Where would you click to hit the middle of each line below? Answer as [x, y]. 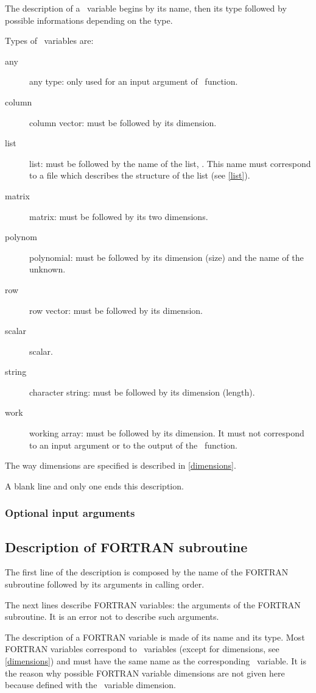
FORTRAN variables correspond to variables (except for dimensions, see [142, 649]
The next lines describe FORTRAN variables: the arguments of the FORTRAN [153, 604]
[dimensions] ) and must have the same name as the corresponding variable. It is [156, 661]
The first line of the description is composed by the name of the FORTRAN [147, 572]
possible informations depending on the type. [89, 20]
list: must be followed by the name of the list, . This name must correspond [170, 163]
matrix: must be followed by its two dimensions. [119, 216]
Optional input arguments [70, 513]
